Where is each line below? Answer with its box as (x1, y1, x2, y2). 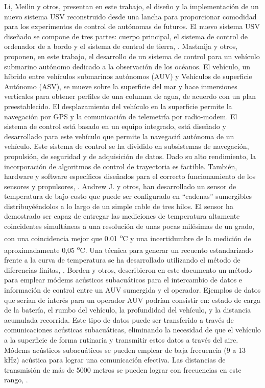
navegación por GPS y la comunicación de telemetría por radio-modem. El (4, 111, 237, 121)
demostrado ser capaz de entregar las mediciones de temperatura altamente (4, 211, 240, 221)
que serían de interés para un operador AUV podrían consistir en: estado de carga (4, 294, 260, 305)
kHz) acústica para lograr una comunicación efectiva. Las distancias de (4, 354, 226, 365)
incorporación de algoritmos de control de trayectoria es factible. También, (4, 161, 237, 171)
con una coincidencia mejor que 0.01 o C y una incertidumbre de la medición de (4, 231, 251, 243)
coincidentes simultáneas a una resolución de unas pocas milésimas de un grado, (4, 221, 254, 231)
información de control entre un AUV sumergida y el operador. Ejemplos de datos (4, 284, 261, 295)
